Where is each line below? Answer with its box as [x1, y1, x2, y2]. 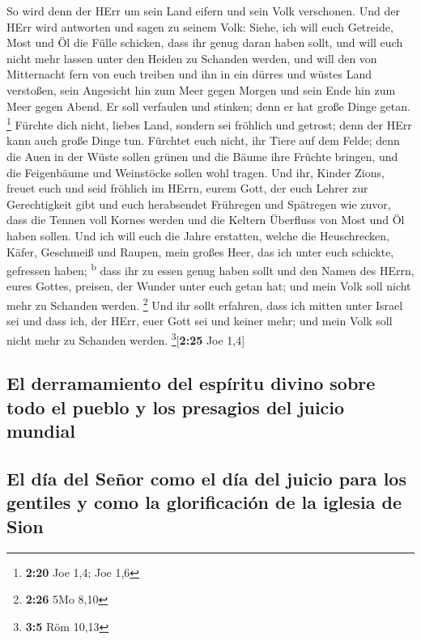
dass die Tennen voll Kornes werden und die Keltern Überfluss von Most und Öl [6, 211, 405, 228]
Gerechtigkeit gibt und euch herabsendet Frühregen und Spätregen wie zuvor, [6, 195, 391, 212]
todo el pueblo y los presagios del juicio [6, 394, 345, 419]
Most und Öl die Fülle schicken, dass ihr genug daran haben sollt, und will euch [6, 34, 403, 51]
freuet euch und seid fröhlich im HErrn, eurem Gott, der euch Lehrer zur [6, 180, 368, 197]
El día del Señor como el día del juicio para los [6, 466, 406, 491]
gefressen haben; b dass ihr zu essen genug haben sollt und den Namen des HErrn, [6, 260, 415, 278]
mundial [6, 418, 75, 443]
